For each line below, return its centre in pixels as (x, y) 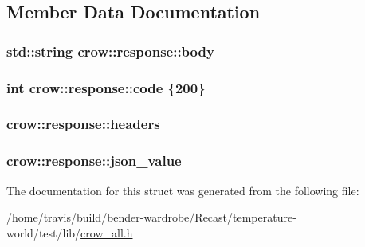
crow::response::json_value (94, 161)
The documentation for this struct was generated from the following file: (183, 190)
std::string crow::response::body (110, 51)
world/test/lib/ (44, 232)
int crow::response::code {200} (106, 87)
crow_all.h (107, 232)
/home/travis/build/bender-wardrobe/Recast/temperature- (151, 217)
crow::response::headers (83, 124)
